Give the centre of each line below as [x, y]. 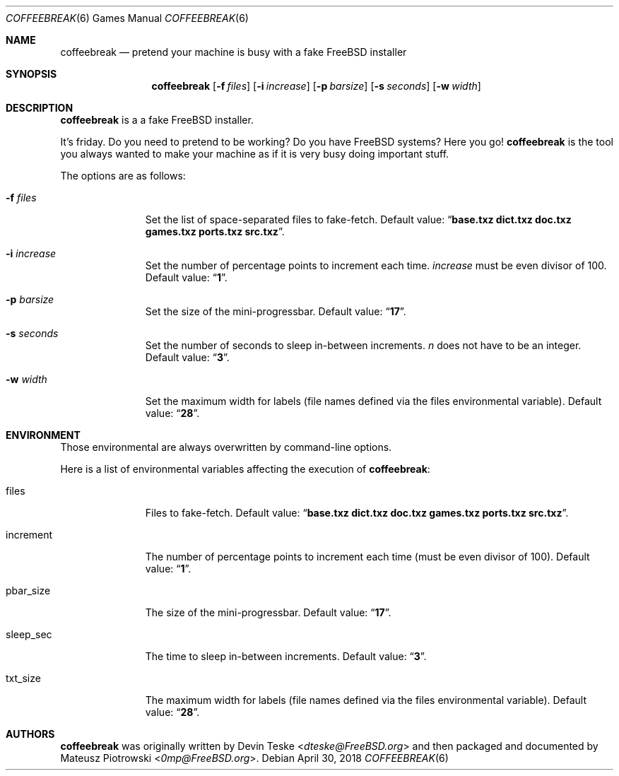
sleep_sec [29, 634]
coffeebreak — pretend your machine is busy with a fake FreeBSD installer [234, 52]
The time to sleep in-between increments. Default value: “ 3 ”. [286, 656]
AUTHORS [30, 734]
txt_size [23, 678]
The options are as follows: [123, 176]
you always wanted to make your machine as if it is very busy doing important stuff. [255, 154]
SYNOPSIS [31, 74]
